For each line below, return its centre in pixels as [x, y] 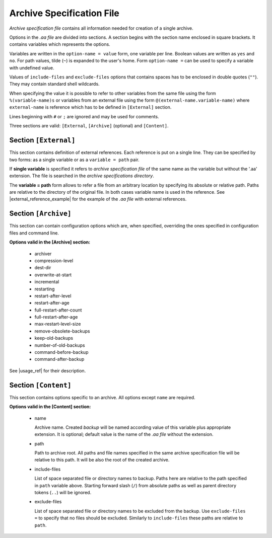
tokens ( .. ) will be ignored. [63, 493]
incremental [47, 282]
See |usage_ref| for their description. [48, 370]
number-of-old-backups [60, 345]
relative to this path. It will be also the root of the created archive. [102, 460]
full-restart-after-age [56, 317]
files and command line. [34, 233]
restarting [45, 289]
